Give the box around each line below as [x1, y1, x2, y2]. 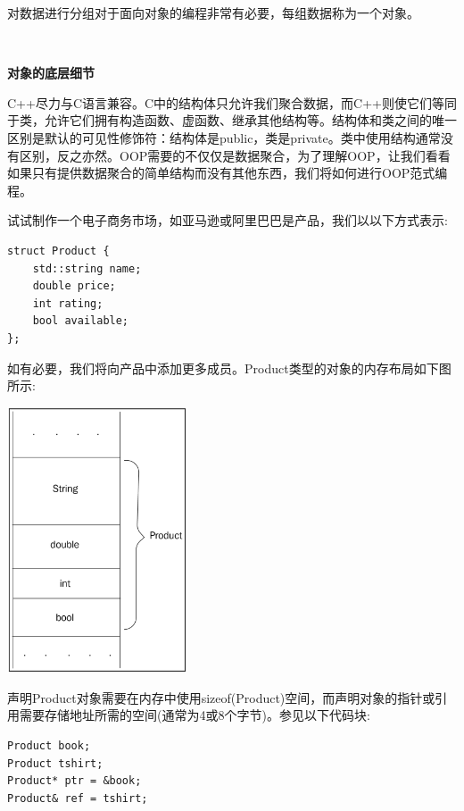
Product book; [7, 739, 91, 752]
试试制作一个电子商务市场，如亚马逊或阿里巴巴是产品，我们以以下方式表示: [7, 211, 448, 230]
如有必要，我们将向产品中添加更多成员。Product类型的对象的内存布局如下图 [7, 358, 452, 377]
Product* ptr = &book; [7, 774, 142, 788]
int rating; [32, 297, 104, 310]
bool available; [32, 314, 129, 328]
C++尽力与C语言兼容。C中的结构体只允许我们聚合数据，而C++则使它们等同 [7, 93, 457, 112]
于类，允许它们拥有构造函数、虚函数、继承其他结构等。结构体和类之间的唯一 [7, 111, 457, 130]
